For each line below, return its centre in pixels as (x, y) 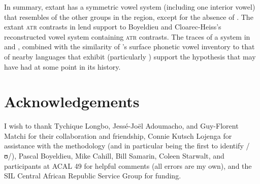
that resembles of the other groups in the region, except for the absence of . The (129, 17)
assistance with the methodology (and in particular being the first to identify (124, 146)
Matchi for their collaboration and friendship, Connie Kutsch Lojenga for (118, 135)
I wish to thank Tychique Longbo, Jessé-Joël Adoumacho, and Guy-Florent (121, 126)
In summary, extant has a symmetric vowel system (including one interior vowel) (130, 7)
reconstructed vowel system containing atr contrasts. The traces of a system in (127, 36)
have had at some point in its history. (62, 66)
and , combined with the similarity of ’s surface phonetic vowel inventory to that (129, 47)
